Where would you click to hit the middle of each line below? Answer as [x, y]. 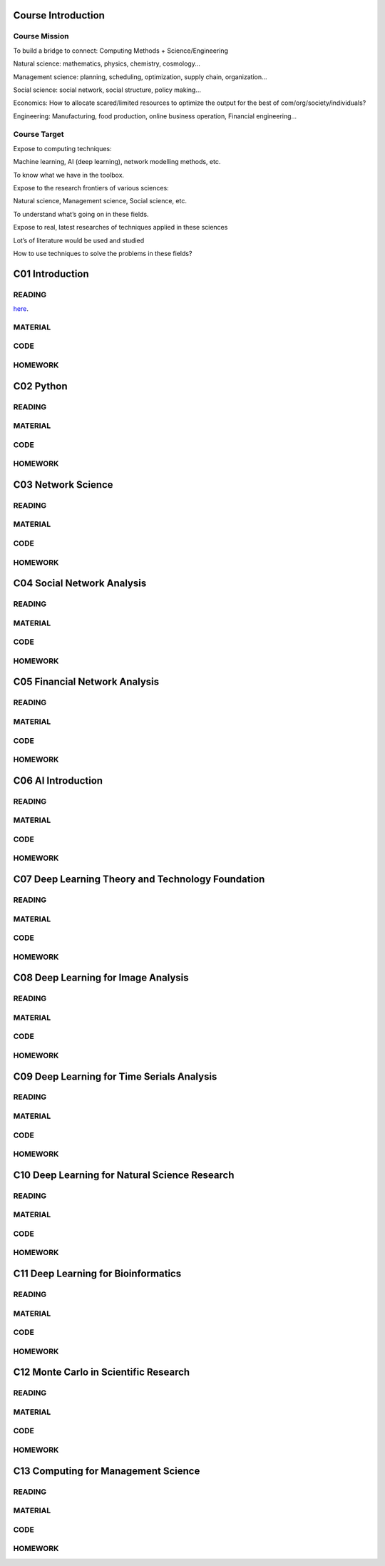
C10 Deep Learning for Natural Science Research [124, 1175]
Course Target [38, 134]
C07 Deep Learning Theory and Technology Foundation [139, 879]
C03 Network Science [63, 485]
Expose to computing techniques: [62, 148]
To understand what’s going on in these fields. [81, 214]
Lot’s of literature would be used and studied [79, 240]
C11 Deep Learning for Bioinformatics [97, 1274]
